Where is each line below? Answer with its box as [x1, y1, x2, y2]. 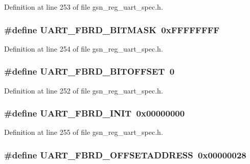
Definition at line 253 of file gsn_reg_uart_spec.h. [4, 2, 163, 12]
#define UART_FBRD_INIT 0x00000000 [4, 107, 185, 120]
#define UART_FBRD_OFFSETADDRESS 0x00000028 [4, 148, 246, 161]
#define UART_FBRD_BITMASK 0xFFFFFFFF [4, 23, 220, 36]
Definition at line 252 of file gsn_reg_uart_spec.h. [4, 85, 163, 96]
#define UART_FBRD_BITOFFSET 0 [4, 65, 175, 78]
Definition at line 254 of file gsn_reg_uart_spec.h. [4, 43, 163, 54]
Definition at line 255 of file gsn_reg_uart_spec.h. [4, 127, 163, 137]
